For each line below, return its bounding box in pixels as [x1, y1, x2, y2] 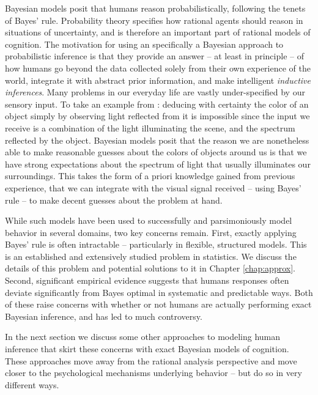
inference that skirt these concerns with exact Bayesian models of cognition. [5, 342, 289, 355]
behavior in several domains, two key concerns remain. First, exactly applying [5, 226, 297, 238]
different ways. [5, 378, 59, 391]
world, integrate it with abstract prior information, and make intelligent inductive [5, 73, 311, 86]
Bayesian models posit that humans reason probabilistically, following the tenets [5, 2, 306, 14]
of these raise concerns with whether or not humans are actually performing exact [5, 298, 312, 311]
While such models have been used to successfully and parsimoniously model [5, 214, 292, 227]
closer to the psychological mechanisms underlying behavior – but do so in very [5, 366, 302, 379]
